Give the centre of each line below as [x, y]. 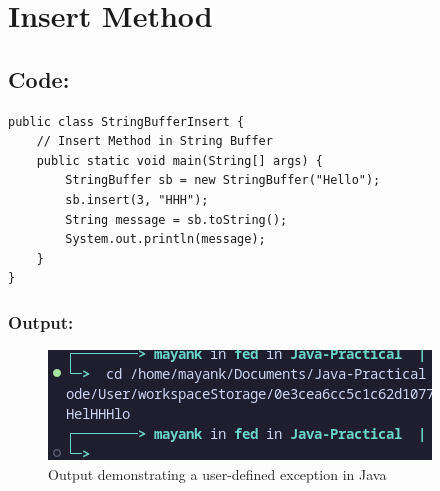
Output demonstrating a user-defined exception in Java [217, 473]
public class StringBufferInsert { [126, 121]
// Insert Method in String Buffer [154, 141]
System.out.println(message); [165, 239]
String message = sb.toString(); [176, 219]
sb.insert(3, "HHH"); [137, 199]
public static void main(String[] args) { [179, 160]
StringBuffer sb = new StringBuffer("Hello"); [223, 180]
